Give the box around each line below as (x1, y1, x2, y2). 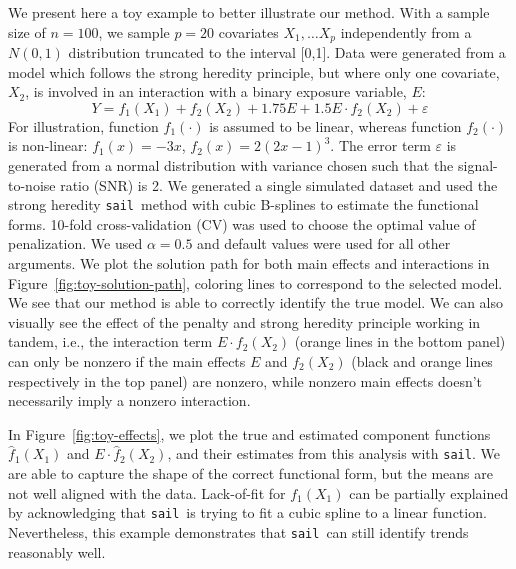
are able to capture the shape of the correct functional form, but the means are (8, 463, 493, 484)
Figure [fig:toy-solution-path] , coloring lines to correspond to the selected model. (8, 272, 503, 293)
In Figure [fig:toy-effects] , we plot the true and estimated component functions (8, 423, 491, 444)
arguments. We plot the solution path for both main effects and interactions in (8, 253, 490, 274)
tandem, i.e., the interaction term (8, 331, 213, 352)
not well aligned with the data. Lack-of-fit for (8, 482, 286, 503)
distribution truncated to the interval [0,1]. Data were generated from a (68, 42, 506, 63)
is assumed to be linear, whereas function (209, 115, 462, 136)
